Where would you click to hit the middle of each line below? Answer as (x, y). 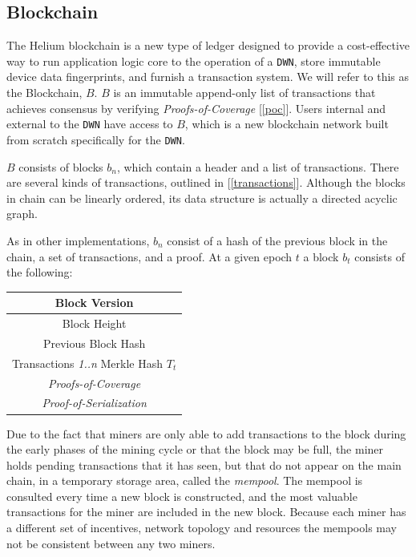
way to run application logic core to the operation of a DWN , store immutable (194, 61)
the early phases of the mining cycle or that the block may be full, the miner (195, 449)
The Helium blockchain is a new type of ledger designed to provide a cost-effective (208, 45)
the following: (40, 272)
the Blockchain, (44, 93)
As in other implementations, (78, 240)
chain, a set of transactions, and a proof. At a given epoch (149, 256)
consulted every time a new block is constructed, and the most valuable (182, 496)
